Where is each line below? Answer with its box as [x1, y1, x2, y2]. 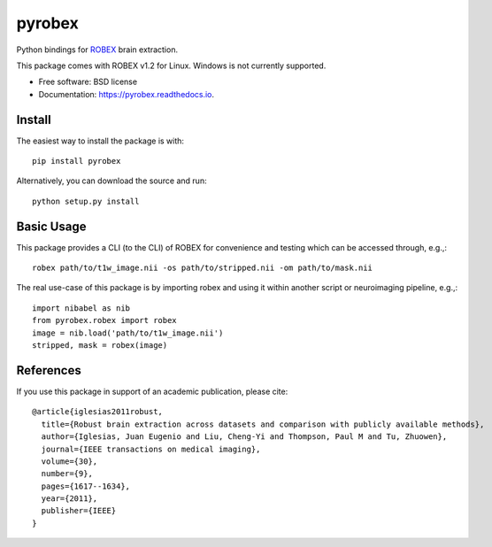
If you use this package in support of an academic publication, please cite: [16, 386, 288, 397]
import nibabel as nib [32, 303, 131, 313]
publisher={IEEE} [41, 505, 117, 516]
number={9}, [41, 469, 93, 479]
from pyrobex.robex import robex [32, 315, 177, 326]
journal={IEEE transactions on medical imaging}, [41, 443, 261, 454]
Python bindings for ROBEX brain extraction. [16, 44, 179, 55]
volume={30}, [41, 456, 98, 466]
